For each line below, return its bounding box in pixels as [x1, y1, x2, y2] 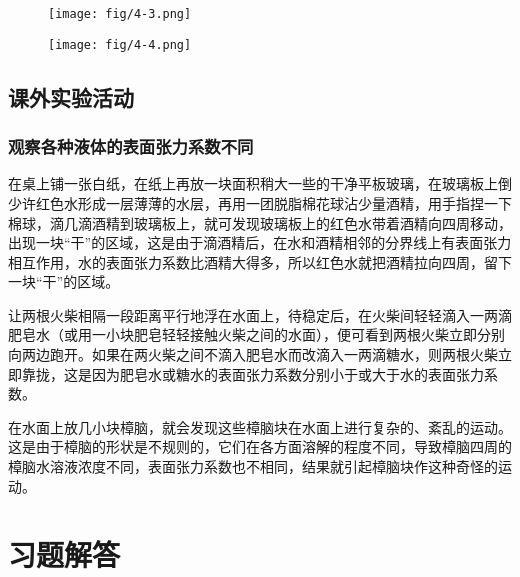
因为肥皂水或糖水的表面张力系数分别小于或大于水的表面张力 [91, 363, 484, 384]
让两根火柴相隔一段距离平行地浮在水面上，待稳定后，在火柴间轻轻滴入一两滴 [8, 304, 512, 325]
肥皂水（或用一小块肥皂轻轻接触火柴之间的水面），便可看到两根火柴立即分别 [8, 324, 505, 345]
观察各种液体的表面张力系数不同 [8, 134, 254, 159]
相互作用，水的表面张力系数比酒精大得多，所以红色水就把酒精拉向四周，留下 [8, 251, 512, 272]
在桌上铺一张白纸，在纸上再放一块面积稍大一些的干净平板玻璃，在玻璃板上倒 [8, 173, 512, 194]
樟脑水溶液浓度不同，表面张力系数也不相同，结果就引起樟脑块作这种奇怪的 [8, 456, 498, 477]
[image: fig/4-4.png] [48, 37, 192, 52]
